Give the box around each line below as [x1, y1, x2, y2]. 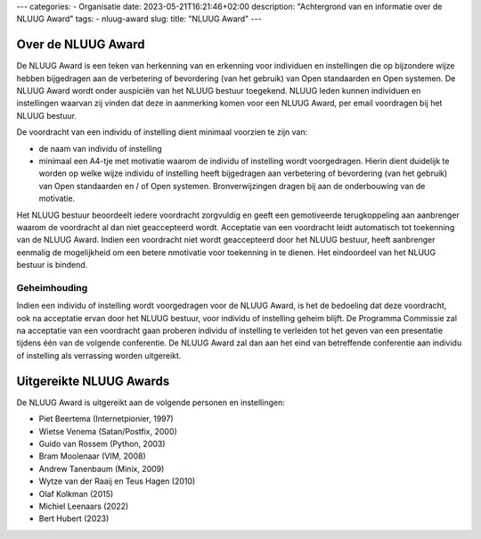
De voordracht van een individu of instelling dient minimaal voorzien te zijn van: [16, 127, 308, 137]
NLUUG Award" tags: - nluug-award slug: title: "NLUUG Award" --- [16, 13, 262, 24]
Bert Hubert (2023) [38, 513, 110, 524]
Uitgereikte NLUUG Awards [16, 373, 170, 388]
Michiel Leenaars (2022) [38, 501, 129, 511]
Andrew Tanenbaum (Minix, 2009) [38, 463, 165, 474]
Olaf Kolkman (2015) [38, 488, 114, 499]
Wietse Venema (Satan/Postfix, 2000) [38, 426, 177, 436]
